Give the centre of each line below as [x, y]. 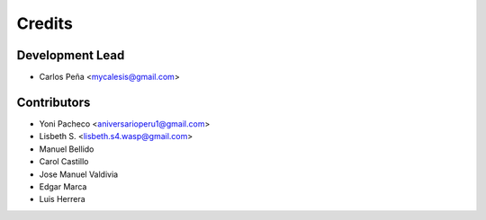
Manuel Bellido [67, 149]
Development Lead [71, 55]
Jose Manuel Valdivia [79, 174]
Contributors [54, 102]
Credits [45, 23]
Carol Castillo [64, 162]
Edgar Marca [63, 186]
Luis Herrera [62, 199]
